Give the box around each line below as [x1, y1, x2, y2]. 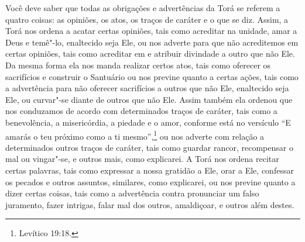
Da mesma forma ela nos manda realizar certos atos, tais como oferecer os [5, 58, 271, 71]
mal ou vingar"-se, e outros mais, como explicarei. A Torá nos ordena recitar [5, 153, 279, 165]
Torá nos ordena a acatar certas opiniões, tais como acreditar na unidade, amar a [5, 25, 297, 37]
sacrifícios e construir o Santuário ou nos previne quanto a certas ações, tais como [5, 70, 299, 82]
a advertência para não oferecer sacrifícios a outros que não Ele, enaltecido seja [5, 82, 289, 94]
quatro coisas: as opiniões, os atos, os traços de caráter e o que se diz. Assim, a [5, 13, 289, 25]
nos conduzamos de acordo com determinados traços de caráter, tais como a [5, 105, 277, 117]
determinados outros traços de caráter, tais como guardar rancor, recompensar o [5, 141, 293, 153]
